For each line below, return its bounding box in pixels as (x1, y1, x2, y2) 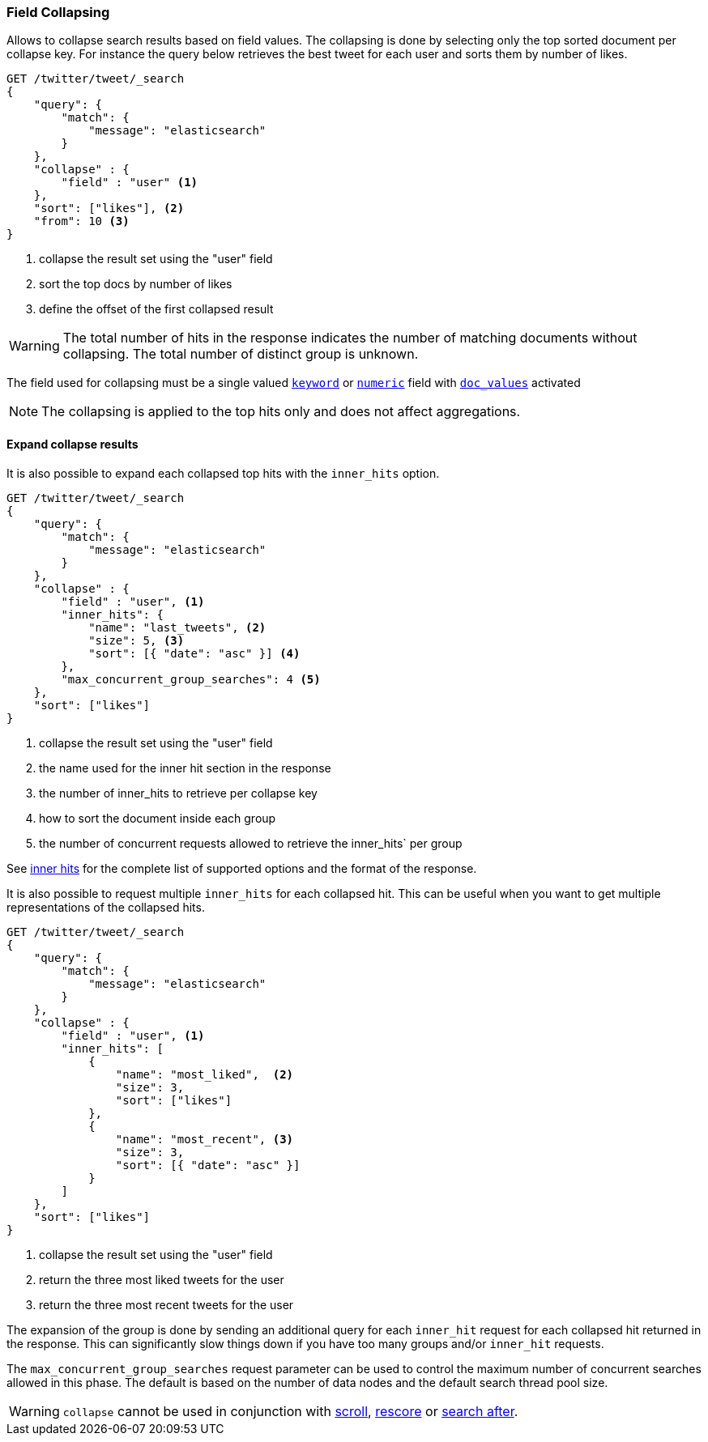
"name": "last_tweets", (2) (88, 620, 267, 634)
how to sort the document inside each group (39, 810, 276, 825)
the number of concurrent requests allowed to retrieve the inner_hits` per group (39, 836, 463, 850)
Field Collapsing (6, 4, 110, 20)
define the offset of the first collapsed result (39, 302, 274, 317)
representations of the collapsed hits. (6, 900, 205, 914)
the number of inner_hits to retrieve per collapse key (39, 785, 318, 800)
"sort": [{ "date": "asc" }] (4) (88, 646, 301, 660)
